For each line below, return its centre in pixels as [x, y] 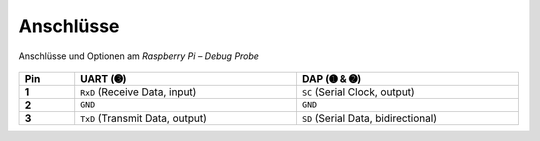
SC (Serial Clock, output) [358, 92]
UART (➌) [103, 78]
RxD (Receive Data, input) [138, 92]
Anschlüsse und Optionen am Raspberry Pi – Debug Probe [139, 56]
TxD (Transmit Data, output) [143, 118]
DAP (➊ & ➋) [331, 78]
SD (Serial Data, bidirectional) [369, 118]
